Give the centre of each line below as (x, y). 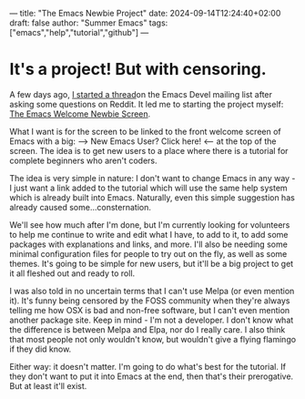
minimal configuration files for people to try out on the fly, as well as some (148, 253)
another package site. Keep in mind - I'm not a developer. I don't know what (152, 320)
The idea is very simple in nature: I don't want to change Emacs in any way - (152, 178)
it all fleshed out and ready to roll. (72, 273)
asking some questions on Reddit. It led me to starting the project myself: (147, 104)
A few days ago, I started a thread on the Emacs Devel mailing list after (141, 94)
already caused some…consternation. (81, 207)
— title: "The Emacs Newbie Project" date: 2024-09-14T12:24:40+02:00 (145, 13)
